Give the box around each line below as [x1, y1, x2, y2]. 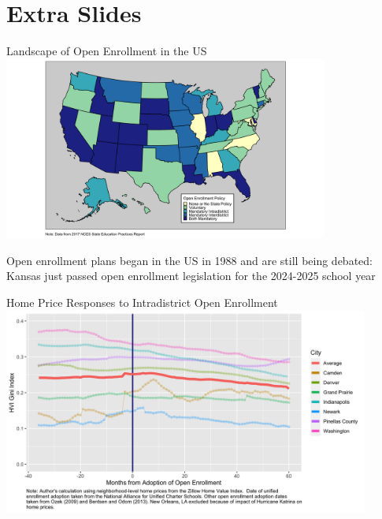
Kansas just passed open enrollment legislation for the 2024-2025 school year [6, 267, 376, 284]
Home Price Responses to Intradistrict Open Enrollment [6, 294, 278, 311]
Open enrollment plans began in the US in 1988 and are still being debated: [6, 252, 373, 268]
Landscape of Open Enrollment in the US [6, 43, 207, 59]
